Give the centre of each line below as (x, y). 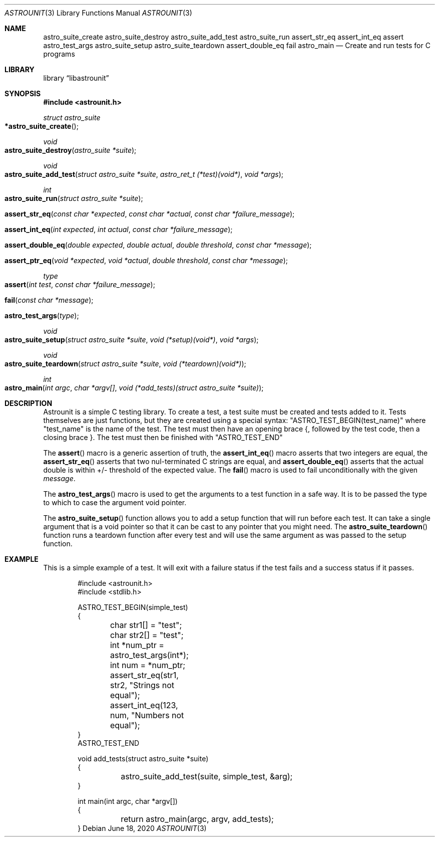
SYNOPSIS (23, 93)
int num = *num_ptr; (148, 665)
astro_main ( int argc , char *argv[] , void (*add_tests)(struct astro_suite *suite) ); (134, 388)
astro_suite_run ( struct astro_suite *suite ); (74, 198)
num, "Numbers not (147, 715)
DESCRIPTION (29, 403)
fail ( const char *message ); (49, 300)
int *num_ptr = (137, 645)
